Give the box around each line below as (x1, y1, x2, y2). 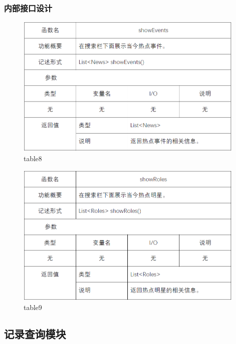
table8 (24, 153, 42, 164)
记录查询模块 (4, 326, 66, 342)
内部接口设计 (4, 1, 53, 14)
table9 (24, 302, 42, 312)
